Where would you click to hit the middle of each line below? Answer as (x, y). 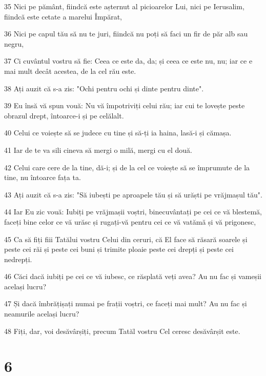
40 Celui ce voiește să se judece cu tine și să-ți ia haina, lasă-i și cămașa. (118, 133)
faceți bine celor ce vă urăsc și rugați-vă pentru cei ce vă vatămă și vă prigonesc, (130, 221)
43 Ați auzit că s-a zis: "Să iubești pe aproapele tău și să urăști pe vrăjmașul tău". (133, 194)
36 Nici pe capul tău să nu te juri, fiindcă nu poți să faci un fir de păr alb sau (126, 34)
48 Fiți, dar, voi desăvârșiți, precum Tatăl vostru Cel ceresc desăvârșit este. (122, 331)
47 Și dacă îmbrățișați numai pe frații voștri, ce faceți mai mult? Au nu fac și (126, 303)
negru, (14, 43)
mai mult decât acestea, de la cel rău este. (70, 71)
